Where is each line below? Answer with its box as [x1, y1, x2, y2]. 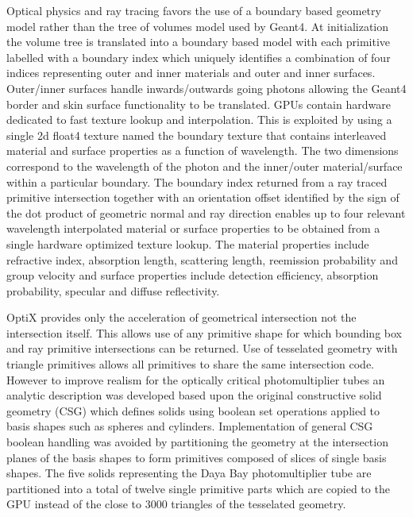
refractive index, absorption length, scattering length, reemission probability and [6, 251, 398, 268]
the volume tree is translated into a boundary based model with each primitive [6, 33, 390, 50]
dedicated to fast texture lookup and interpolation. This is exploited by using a [6, 111, 392, 128]
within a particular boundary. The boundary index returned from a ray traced [6, 173, 388, 190]
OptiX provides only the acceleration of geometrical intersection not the [6, 309, 357, 326]
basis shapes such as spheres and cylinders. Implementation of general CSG [6, 418, 373, 434]
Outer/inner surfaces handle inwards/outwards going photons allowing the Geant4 [6, 79, 407, 96]
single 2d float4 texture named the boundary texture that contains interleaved [6, 126, 387, 143]
